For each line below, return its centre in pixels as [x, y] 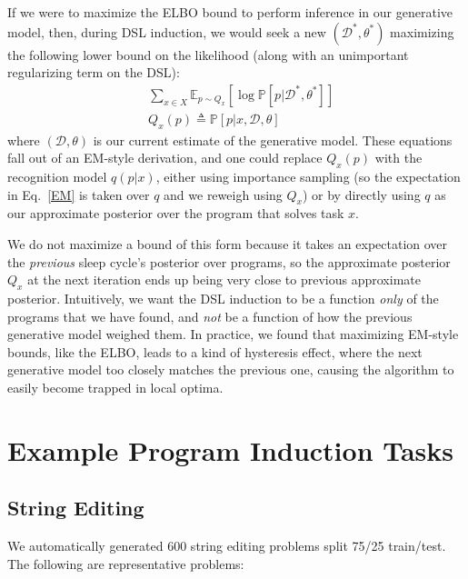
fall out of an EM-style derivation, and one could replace [165, 158]
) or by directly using [361, 194]
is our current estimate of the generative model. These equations [273, 140]
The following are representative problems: [126, 563]
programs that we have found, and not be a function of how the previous [210, 316]
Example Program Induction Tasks [231, 449]
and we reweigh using [223, 194]
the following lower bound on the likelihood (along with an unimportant [208, 54]
